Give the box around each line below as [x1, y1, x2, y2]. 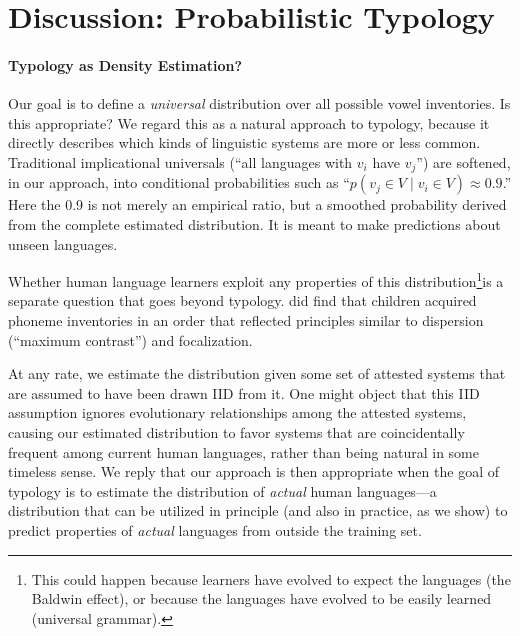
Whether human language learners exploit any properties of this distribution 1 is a [8, 268, 504, 291]
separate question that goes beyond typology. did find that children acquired [8, 290, 477, 311]
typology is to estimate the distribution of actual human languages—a [8, 480, 437, 501]
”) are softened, [416, 151, 511, 172]
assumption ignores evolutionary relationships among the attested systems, [8, 402, 467, 423]
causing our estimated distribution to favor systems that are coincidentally [8, 422, 465, 442]
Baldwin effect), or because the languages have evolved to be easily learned [31, 588, 492, 609]
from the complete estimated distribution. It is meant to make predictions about [8, 214, 501, 234]
